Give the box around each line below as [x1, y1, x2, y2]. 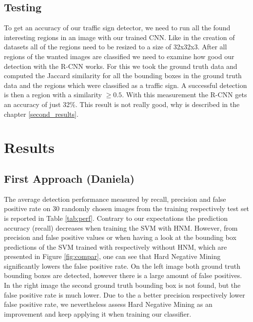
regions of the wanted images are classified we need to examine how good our [4, 51, 234, 61]
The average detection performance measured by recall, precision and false [4, 193, 226, 204]
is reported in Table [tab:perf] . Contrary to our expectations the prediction [4, 213, 228, 223]
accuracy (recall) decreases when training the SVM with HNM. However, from [4, 222, 238, 233]
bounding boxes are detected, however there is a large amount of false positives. [4, 270, 242, 280]
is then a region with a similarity [4, 89, 102, 100]
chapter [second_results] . [4, 108, 78, 119]
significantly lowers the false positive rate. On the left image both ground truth [4, 260, 241, 271]
